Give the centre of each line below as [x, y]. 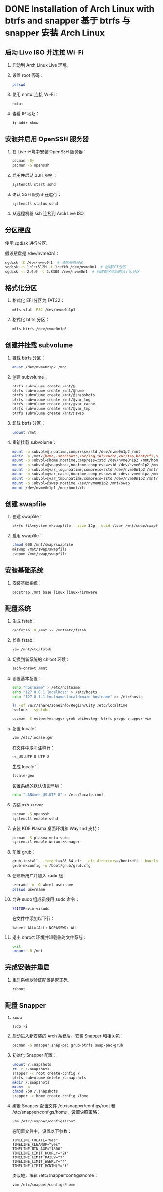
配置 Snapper [25, 1006]
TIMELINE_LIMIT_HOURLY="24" [40, 1153]
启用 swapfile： [28, 536]
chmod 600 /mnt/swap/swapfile [43, 545]
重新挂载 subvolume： [34, 442]
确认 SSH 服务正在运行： [37, 194]
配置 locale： [25, 729]
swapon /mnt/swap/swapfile [39, 554]
